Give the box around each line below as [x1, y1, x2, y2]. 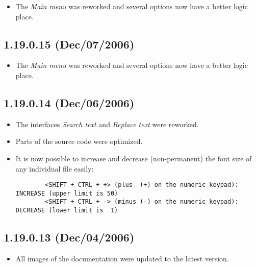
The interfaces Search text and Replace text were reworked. [15, 118, 199, 129]
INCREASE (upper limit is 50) [15, 189, 118, 197]
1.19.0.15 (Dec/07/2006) [4, 36, 135, 52]
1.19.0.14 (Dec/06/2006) [4, 94, 135, 110]
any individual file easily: [15, 163, 94, 174]
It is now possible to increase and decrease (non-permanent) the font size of [15, 153, 252, 163]
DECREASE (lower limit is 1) [15, 207, 118, 214]
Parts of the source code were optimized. [15, 136, 143, 147]
